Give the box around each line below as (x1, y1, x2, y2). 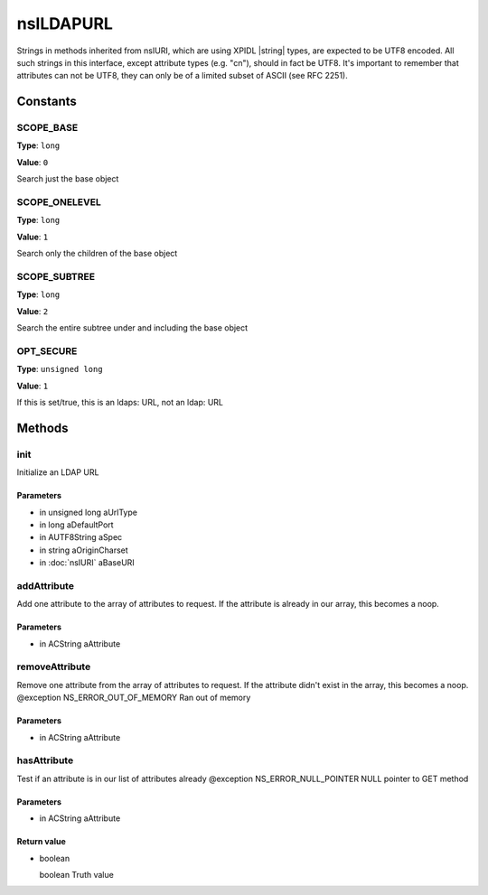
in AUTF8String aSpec (39, 532, 123, 543)
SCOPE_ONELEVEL (16, 196, 101, 209)
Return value (16, 836, 67, 847)
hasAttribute (16, 754, 74, 767)
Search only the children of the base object (16, 248, 178, 259)
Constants (16, 94, 77, 109)
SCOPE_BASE (16, 122, 79, 135)
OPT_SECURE (16, 344, 78, 357)
